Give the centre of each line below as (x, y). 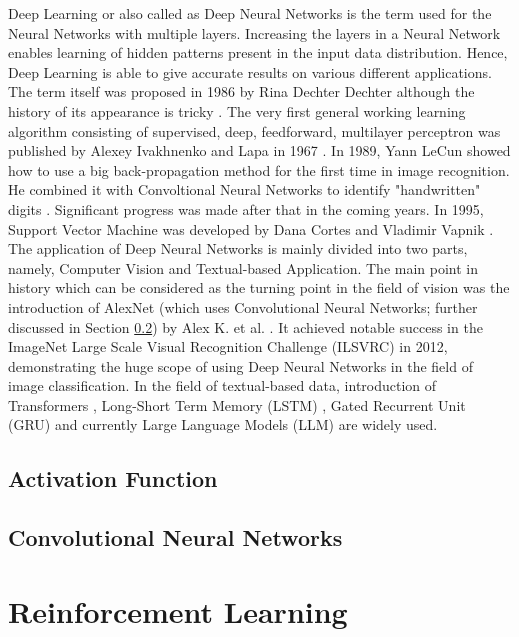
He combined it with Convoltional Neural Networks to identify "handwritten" (244, 189)
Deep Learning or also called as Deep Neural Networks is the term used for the (250, 13)
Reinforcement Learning (178, 610)
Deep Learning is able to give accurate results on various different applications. (250, 71)
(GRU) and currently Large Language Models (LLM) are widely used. (223, 424)
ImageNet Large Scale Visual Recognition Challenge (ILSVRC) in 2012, (228, 346)
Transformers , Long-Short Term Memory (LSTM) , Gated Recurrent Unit (237, 404)
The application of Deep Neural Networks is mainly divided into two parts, (238, 248)
